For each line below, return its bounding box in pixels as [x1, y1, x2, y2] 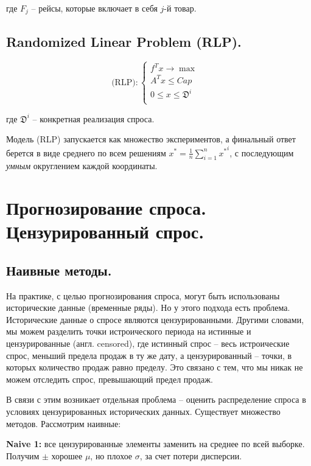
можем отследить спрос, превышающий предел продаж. [6, 372, 213, 385]
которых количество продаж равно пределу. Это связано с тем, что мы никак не [6, 361, 303, 374]
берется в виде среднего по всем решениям [6, 146, 166, 159]
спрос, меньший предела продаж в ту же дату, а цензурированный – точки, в [6, 349, 292, 361]
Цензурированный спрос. [6, 219, 204, 244]
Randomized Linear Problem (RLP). [6, 32, 242, 50]
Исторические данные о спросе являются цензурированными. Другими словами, [6, 313, 304, 325]
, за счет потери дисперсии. [139, 449, 242, 462]
